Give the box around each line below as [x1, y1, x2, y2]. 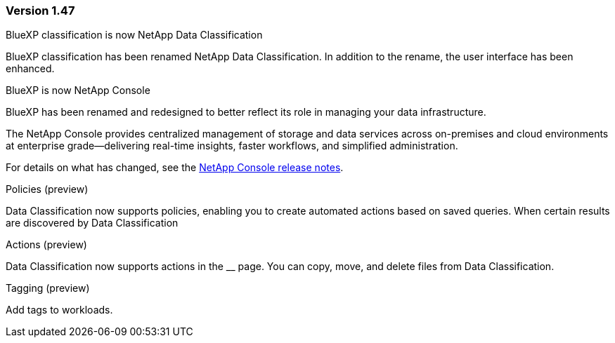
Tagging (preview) [6, 282, 90, 295]
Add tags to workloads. [6, 304, 113, 316]
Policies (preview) [6, 183, 89, 196]
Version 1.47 [6, 4, 75, 18]
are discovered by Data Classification [6, 217, 179, 229]
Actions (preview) [6, 238, 87, 251]
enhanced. [6, 62, 55, 75]
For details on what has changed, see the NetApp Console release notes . [6, 161, 344, 174]
